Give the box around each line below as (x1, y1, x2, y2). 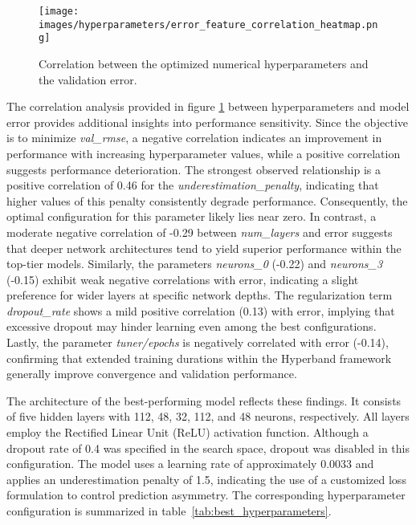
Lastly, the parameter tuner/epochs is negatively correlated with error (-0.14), (6, 334, 389, 351)
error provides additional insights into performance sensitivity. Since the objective (6, 113, 408, 130)
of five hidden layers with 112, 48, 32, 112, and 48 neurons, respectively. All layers (6, 408, 410, 425)
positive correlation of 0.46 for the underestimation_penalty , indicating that (6, 177, 379, 193)
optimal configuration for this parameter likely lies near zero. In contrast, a (6, 208, 377, 225)
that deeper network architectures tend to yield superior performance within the (6, 239, 402, 256)
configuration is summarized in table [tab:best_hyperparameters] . (6, 503, 332, 519)
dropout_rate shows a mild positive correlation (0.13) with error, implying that (6, 302, 395, 319)
